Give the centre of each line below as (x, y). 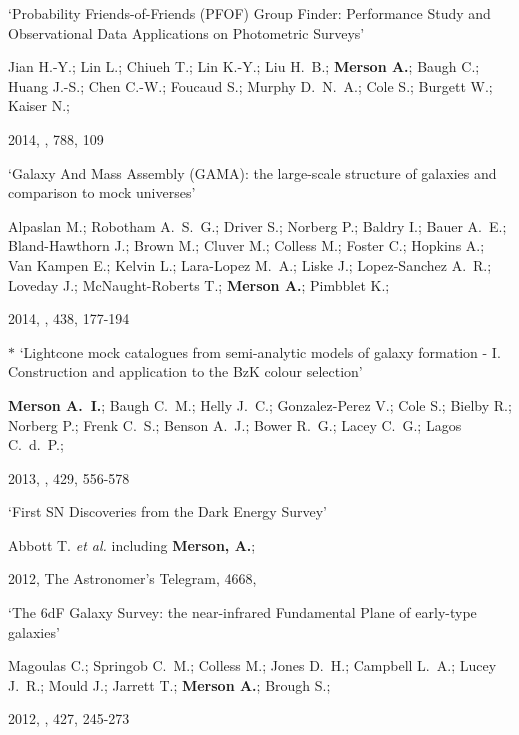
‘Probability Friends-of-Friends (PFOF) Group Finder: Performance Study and (249, 13)
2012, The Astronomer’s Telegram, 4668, (132, 578)
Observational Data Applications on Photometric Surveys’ (186, 32)
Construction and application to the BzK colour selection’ (185, 371)
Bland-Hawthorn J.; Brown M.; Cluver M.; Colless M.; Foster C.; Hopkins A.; (246, 245)
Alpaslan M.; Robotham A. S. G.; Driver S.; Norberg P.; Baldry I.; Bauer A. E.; (257, 225)
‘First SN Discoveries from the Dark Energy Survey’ (167, 511)
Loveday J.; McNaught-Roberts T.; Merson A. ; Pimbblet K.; (199, 284)
